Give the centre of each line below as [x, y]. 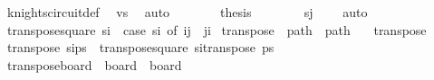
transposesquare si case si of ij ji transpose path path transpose [217, 29]
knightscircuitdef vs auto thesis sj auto [187, 12]
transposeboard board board [94, 64]
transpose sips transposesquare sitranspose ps [140, 47]
